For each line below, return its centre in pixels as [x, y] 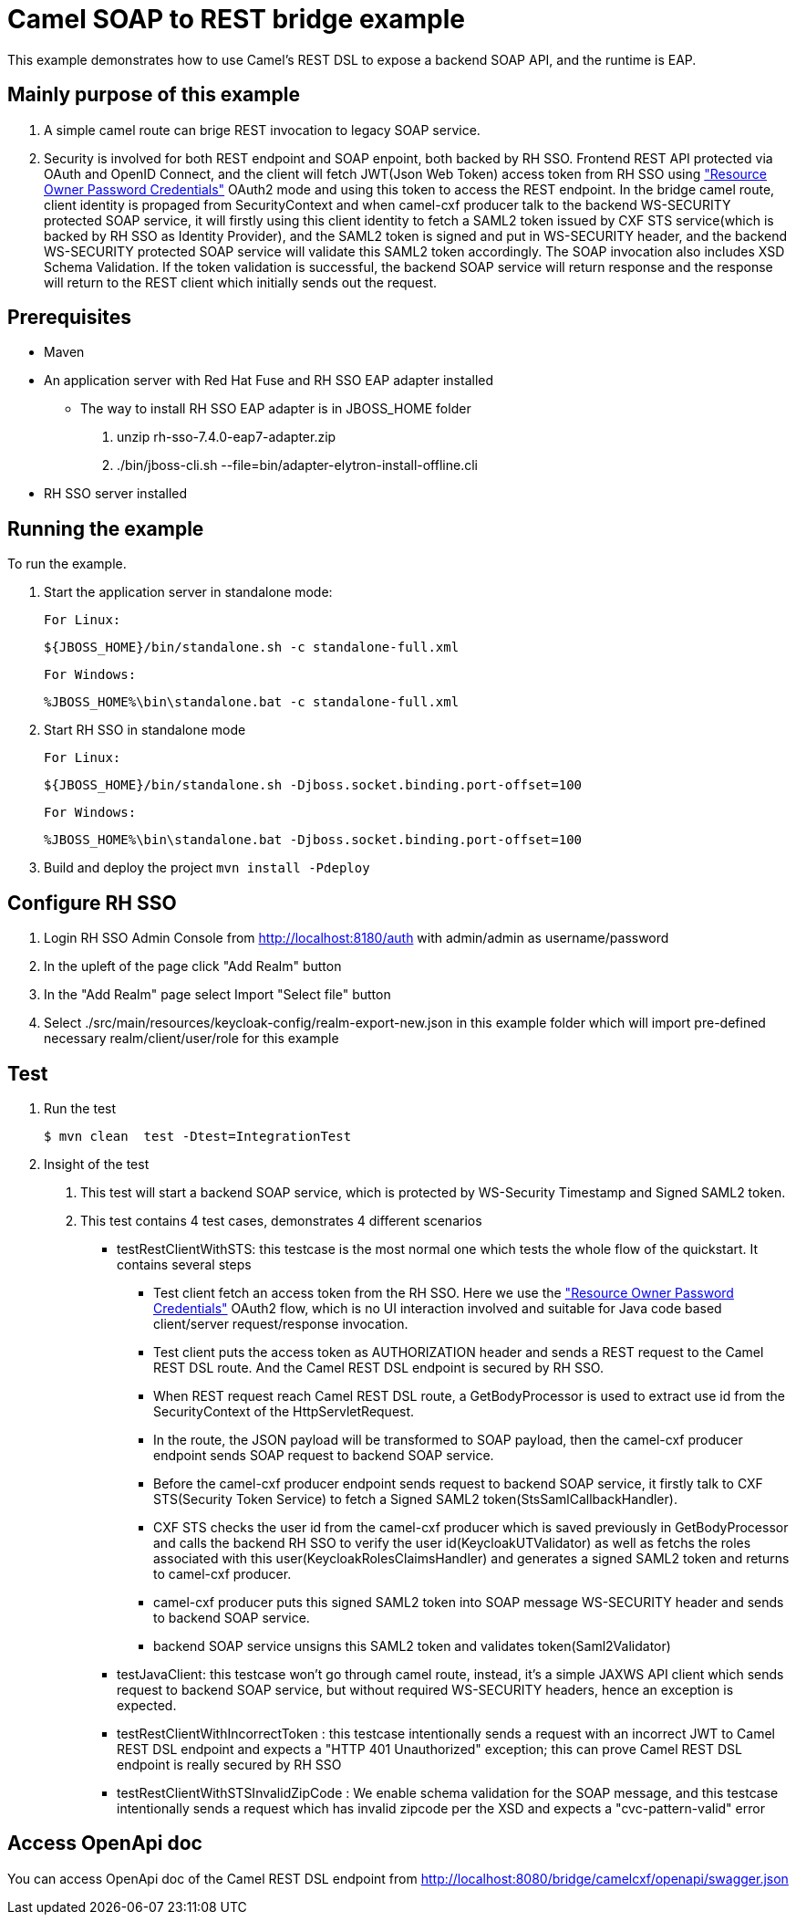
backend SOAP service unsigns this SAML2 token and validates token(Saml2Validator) [412, 1645]
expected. [147, 1705]
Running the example [106, 528]
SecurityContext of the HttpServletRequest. [284, 1411]
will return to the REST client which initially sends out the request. [241, 282]
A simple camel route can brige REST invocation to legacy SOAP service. [262, 130]
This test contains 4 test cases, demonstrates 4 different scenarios [281, 1220]
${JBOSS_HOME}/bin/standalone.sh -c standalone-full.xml [252, 648]
